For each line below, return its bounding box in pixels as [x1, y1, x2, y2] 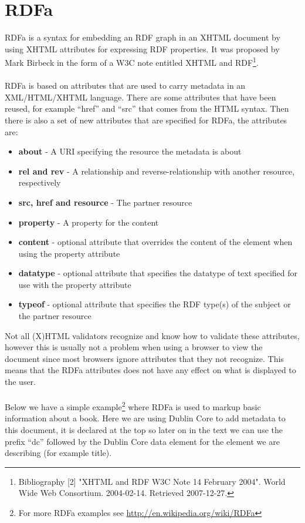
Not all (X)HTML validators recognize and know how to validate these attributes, [5, 329, 300, 341]
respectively [18, 176, 61, 189]
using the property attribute [18, 247, 120, 259]
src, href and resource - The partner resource [18, 196, 192, 208]
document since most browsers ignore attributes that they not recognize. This [5, 352, 284, 364]
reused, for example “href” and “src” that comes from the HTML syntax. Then [5, 102, 289, 115]
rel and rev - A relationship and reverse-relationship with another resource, [18, 165, 295, 177]
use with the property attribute [18, 278, 131, 290]
